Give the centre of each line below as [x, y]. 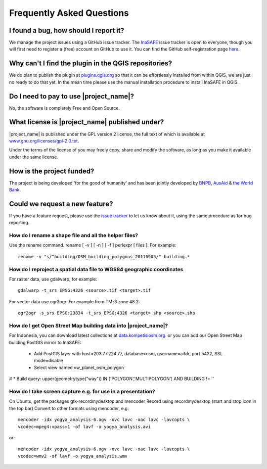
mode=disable [48, 361]
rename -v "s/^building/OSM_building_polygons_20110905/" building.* [104, 257]
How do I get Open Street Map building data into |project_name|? [89, 326]
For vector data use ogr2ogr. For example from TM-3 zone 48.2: [75, 301]
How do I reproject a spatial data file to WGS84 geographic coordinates [96, 269]
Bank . [15, 190]
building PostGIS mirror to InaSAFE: [45, 342]
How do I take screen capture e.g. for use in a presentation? [82, 392]
